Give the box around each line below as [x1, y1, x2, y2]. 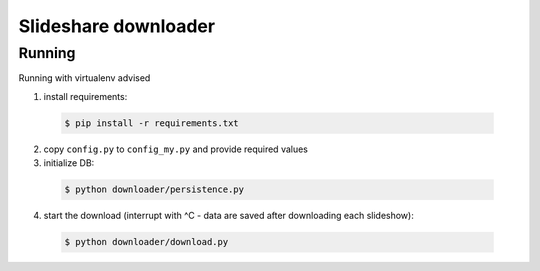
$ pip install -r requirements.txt [64, 117, 239, 129]
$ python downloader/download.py [64, 236, 229, 248]
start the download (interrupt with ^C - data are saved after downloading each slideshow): [43, 210, 414, 222]
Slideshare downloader [18, 15, 215, 37]
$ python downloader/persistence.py [64, 184, 245, 195]
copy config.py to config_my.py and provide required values [43, 143, 309, 155]
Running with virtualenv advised [18, 72, 151, 84]
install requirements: [43, 90, 128, 102]
